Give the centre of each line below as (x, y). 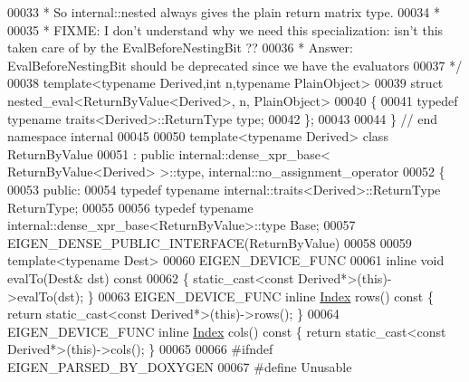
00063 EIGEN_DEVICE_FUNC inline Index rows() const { (266, 296)
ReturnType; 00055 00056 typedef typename (130, 207)
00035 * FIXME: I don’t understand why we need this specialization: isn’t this (225, 29)
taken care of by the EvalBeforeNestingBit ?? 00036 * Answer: (180, 48)
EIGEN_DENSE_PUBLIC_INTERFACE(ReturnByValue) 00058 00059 (210, 242)
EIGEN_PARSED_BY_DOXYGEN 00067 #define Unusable (180, 366)
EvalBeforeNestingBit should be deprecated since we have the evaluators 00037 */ (235, 65)
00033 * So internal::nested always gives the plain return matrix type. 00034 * (224, 12)
